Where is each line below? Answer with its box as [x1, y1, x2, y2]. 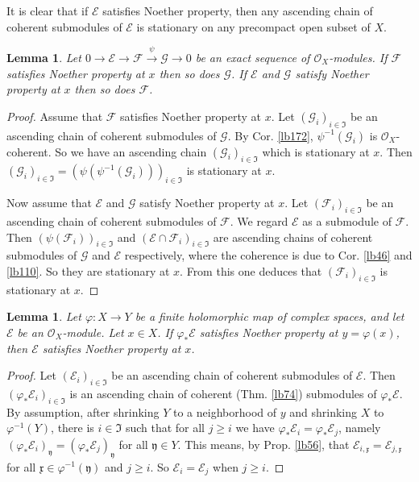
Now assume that [6, 194, 92, 211]
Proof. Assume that [6, 107, 103, 124]
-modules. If [329, 48, 388, 65]
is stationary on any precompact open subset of [136, 18, 371, 35]
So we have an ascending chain [55, 143, 207, 160]
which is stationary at [262, 143, 370, 160]
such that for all [125, 419, 205, 436]
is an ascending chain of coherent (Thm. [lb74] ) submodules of [69, 384, 377, 401]
